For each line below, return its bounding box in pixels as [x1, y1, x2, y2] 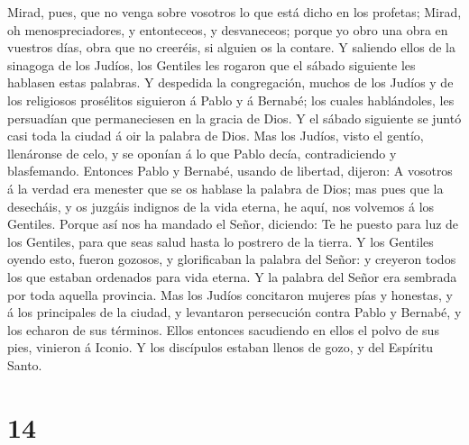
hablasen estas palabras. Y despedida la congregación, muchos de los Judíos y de [7, 73, 454, 92]
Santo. [7, 355, 42, 374]
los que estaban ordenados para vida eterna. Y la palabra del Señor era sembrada [7, 267, 457, 286]
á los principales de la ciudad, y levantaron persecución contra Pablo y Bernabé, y [7, 303, 462, 322]
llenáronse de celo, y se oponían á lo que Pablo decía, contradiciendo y [7, 143, 397, 162]
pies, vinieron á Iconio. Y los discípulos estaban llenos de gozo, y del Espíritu [7, 338, 434, 357]
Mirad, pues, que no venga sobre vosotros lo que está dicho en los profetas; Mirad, [7, 3, 462, 21]
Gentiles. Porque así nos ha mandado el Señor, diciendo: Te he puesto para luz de [7, 214, 459, 233]
